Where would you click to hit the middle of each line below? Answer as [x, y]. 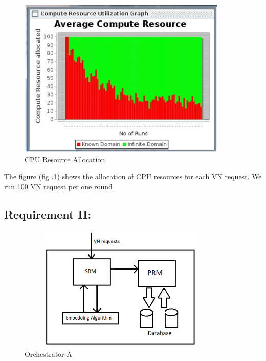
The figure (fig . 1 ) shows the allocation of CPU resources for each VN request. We [133, 176]
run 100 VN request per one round [58, 186]
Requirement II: [48, 214]
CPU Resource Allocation [65, 159]
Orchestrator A [48, 354]
